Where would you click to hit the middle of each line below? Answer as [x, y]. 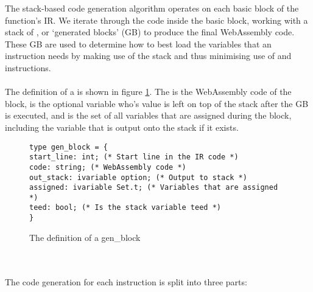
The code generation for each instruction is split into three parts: [126, 281]
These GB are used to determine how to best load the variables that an [138, 43]
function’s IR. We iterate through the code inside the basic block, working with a [156, 20]
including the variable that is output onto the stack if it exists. [122, 127]
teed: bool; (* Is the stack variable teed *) [125, 208]
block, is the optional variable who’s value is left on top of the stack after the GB [157, 103]
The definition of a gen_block [85, 237]
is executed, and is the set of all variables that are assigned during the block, [148, 115]
